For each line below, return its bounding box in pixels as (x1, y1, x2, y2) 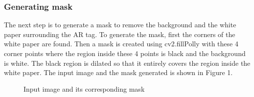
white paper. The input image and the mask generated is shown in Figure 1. (4, 67, 233, 78)
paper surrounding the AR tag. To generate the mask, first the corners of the (4, 29, 235, 39)
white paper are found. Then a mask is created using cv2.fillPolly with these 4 (4, 39, 238, 49)
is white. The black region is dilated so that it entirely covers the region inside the (4, 58, 251, 68)
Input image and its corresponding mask (23, 83, 145, 94)
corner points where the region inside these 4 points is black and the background (4, 48, 246, 58)
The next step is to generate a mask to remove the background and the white (4, 19, 236, 30)
